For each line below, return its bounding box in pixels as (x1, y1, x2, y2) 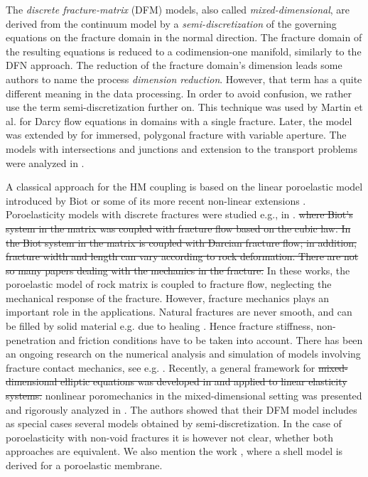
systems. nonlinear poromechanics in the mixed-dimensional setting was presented (6, 388, 362, 403)
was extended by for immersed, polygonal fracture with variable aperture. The (6, 127, 347, 142)
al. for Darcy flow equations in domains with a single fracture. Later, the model (6, 113, 352, 128)
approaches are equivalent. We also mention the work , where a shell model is (6, 444, 343, 459)
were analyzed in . (6, 155, 85, 170)
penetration (6, 332, 56, 347)
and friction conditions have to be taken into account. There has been (59, 332, 363, 347)
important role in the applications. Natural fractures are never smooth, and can (6, 304, 352, 319)
